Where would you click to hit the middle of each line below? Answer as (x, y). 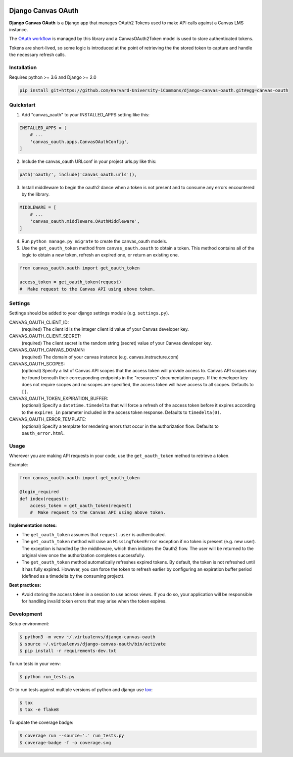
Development (26, 614)
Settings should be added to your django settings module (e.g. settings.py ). (89, 313)
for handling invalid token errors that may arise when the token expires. (94, 601)
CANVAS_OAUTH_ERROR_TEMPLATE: (48, 419)
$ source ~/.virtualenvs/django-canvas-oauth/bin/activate (93, 644)
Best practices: (25, 585)
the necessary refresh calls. (38, 55)
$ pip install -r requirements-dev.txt (68, 651)
